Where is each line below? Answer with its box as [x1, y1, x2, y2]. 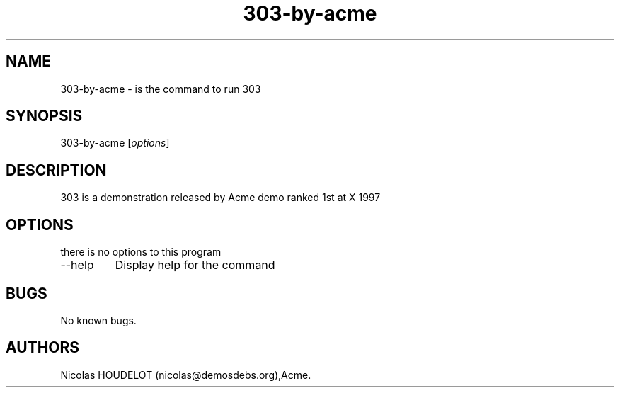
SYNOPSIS [6, 107, 83, 125]
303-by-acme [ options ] [60, 137, 170, 149]
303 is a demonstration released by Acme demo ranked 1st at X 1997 [60, 191, 381, 204]
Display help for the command [115, 258, 275, 273]
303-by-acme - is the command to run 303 [60, 82, 261, 95]
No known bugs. [60, 314, 137, 326]
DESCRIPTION [6, 161, 107, 179]
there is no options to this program [60, 246, 222, 258]
